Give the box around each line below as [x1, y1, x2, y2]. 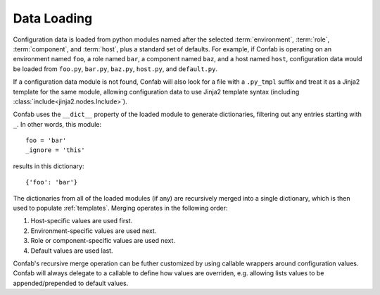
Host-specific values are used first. [30, 217, 133, 225]
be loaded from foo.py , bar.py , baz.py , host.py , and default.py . [13, 64, 218, 73]
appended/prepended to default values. [13, 279, 129, 287]
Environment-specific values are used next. [30, 226, 157, 235]
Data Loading [13, 11, 93, 26]
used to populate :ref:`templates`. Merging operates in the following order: [13, 204, 228, 213]
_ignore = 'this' [25, 146, 85, 154]
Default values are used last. [30, 246, 113, 255]
